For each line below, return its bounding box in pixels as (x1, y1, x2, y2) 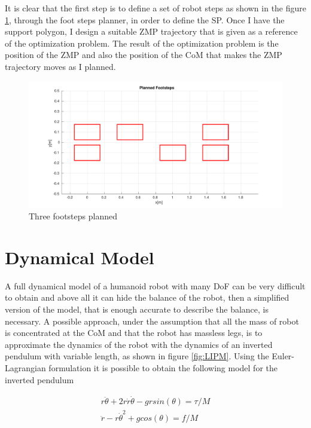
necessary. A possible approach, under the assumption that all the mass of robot (5, 314, 299, 327)
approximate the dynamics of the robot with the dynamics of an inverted (5, 338, 273, 350)
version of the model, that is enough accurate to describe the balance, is (5, 303, 269, 316)
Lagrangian (5, 362, 46, 374)
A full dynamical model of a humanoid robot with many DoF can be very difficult (5, 279, 306, 292)
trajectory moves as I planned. (5, 60, 116, 72)
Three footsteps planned (29, 210, 117, 222)
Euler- (272, 350, 294, 362)
